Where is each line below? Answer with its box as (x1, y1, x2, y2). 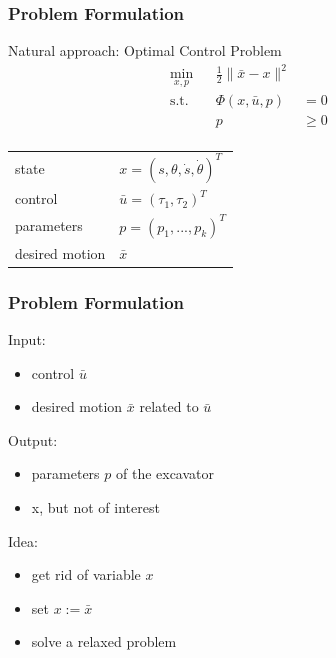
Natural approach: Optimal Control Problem (8, 40, 282, 61)
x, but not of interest (31, 497, 160, 518)
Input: (8, 329, 46, 350)
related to (139, 396, 199, 417)
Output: (8, 429, 58, 450)
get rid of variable (31, 564, 141, 585)
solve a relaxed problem (31, 631, 177, 652)
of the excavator (115, 463, 215, 484)
